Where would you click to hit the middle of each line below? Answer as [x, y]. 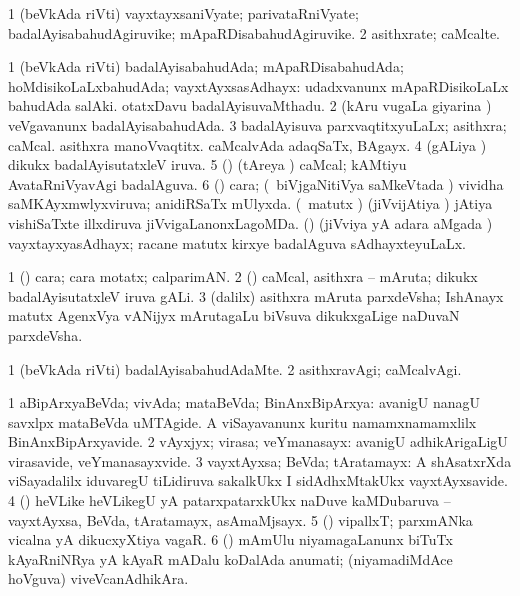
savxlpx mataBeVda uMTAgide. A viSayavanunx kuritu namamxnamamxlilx [242, 421]
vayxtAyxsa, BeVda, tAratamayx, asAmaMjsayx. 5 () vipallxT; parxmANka [240, 519]
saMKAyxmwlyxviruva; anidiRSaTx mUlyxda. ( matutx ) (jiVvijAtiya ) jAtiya [250, 203]
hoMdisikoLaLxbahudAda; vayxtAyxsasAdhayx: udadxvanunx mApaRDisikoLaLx [258, 85]
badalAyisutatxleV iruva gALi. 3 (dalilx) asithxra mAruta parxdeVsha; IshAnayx [256, 295]
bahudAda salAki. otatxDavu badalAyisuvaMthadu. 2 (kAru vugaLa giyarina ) [250, 105]
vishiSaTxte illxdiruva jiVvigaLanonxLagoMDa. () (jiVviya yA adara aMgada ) [250, 222]
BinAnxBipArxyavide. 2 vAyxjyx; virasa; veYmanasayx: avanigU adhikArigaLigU [258, 441]
